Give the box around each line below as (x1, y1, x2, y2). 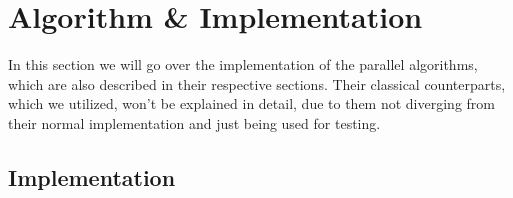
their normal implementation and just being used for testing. (8, 112, 381, 133)
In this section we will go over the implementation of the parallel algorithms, (8, 54, 478, 75)
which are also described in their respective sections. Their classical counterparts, (8, 73, 506, 94)
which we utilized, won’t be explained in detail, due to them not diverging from (8, 93, 495, 114)
